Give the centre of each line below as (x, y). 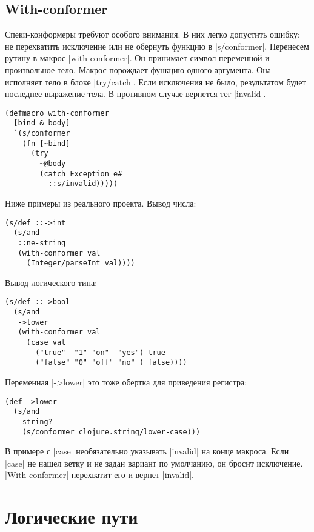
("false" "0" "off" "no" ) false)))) (111, 363)
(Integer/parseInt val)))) (81, 263)
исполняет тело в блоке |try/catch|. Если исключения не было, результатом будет (155, 81)
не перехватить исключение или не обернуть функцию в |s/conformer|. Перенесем (157, 46)
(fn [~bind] (46, 143)
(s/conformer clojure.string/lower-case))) (111, 432)
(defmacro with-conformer (57, 113)
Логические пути (72, 517)
